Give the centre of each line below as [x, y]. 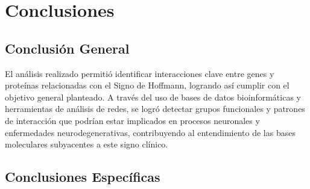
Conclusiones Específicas [83, 177]
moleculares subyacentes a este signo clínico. [87, 144]
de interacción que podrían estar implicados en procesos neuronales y [132, 120]
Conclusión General [67, 48]
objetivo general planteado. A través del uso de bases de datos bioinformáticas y [153, 97]
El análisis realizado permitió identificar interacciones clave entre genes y [140, 73]
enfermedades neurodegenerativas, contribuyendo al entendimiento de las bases [150, 132]
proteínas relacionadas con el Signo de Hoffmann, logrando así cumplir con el [147, 85]
